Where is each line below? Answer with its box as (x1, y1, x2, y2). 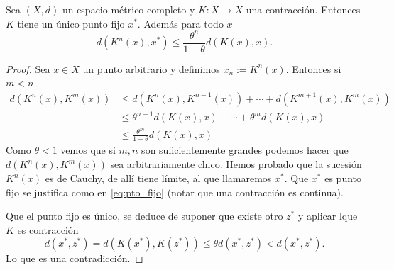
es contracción (17, 222, 79, 237)
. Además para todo (137, 16, 224, 30)
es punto (324, 171, 362, 186)
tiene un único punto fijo (17, 16, 125, 30)
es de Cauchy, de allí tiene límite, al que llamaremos (45, 171, 272, 186)
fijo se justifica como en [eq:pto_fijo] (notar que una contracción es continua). (6, 184, 344, 199)
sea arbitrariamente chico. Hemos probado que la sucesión (110, 157, 362, 171)
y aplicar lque (297, 208, 358, 223)
